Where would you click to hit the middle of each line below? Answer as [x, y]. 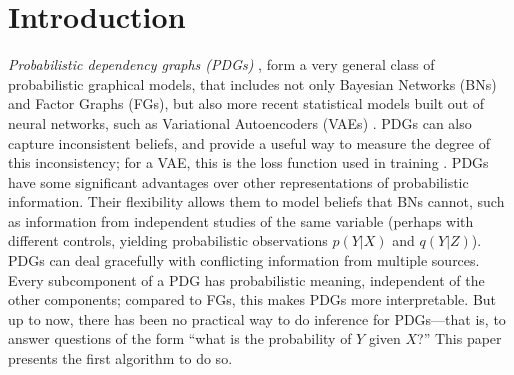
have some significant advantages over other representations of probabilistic [238, 181]
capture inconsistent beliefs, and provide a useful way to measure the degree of [249, 142]
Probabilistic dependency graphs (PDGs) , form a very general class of [221, 64]
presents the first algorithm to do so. [120, 358]
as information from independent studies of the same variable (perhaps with [241, 220]
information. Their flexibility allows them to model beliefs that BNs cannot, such [256, 201]
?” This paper [459, 338]
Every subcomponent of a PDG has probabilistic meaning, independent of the [246, 279]
